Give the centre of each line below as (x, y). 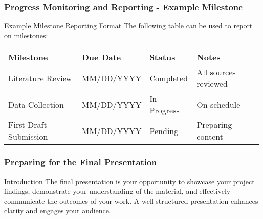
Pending (164, 130)
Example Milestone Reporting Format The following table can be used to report (128, 26)
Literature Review (40, 78)
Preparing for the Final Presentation (80, 162)
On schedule (218, 104)
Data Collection (36, 104)
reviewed (212, 84)
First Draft (28, 125)
